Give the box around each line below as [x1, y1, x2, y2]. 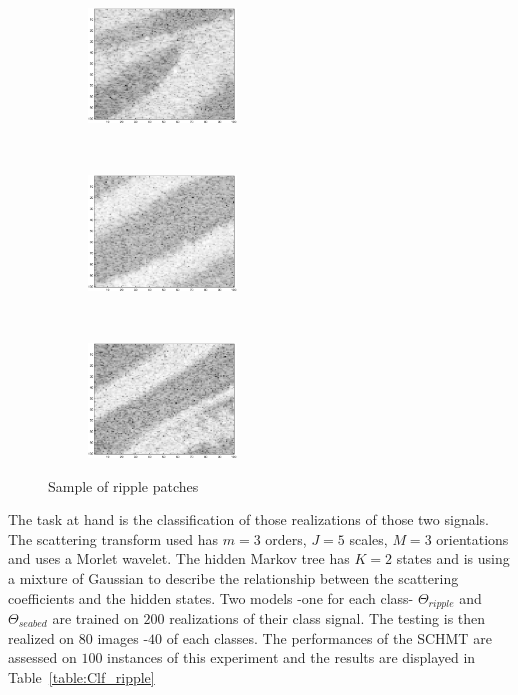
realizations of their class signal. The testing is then [169, 607, 486, 628]
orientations [436, 528, 509, 549]
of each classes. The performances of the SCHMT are [166, 627, 492, 648]
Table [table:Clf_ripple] [8, 666, 155, 687]
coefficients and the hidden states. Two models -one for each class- [8, 587, 414, 608]
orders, [265, 528, 307, 549]
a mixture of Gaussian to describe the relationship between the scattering [8, 567, 459, 588]
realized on [8, 627, 75, 648]
